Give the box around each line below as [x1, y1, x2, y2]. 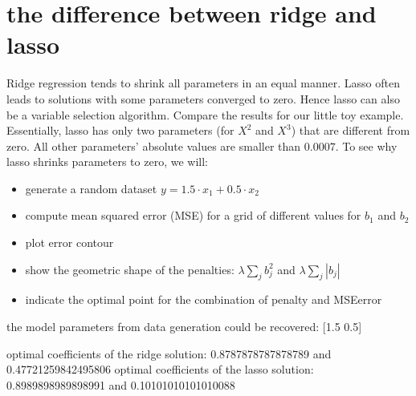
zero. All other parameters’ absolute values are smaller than [6, 137, 301, 154]
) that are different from [291, 122, 410, 139]
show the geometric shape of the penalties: [25, 261, 235, 277]
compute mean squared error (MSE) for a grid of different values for [25, 207, 361, 224]
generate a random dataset [25, 180, 157, 196]
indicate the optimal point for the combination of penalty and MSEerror [25, 291, 382, 308]
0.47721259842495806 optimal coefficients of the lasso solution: [6, 361, 314, 378]
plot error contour [25, 234, 114, 251]
